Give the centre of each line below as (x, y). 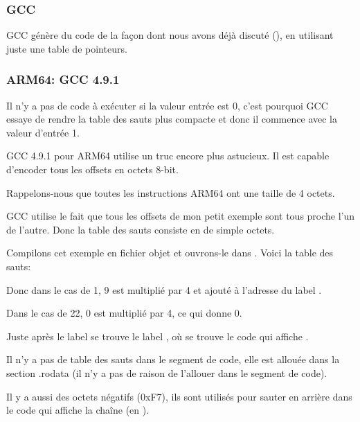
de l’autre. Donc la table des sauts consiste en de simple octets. (141, 229)
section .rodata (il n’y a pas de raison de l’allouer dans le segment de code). (167, 372)
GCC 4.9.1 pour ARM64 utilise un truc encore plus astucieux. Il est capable (168, 156)
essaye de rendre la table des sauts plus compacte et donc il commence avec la (172, 119)
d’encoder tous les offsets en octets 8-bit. (92, 169)
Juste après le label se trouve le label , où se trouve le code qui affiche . (157, 336)
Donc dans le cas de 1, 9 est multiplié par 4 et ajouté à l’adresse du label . (164, 289)
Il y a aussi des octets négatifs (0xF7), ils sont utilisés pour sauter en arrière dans (179, 396)
